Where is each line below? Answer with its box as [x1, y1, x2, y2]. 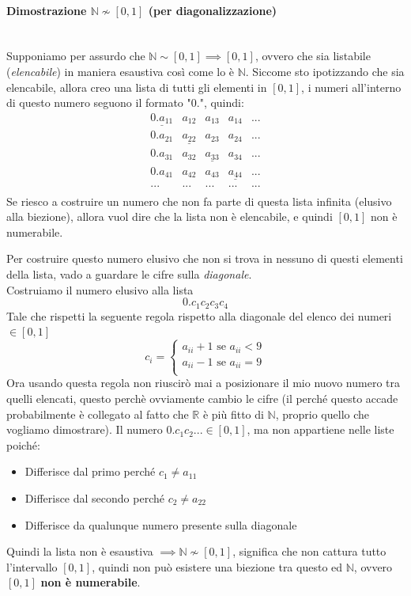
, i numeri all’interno [301, 78, 402, 95]
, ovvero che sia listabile [255, 47, 371, 64]
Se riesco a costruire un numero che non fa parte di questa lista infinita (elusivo [6, 192, 392, 209]
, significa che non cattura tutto [232, 543, 386, 560]
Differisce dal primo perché [25, 463, 156, 480]
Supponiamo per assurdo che [6, 47, 145, 64]
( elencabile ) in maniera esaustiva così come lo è [6, 63, 235, 79]
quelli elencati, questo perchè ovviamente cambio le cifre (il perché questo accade [6, 389, 398, 406]
